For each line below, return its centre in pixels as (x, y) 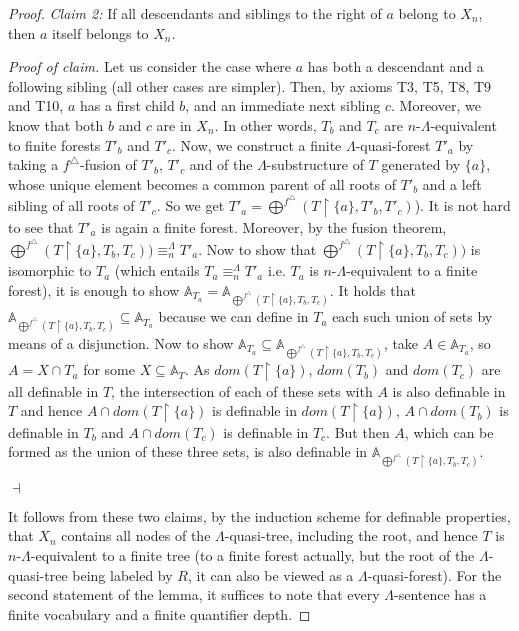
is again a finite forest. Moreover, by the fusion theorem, (274, 226)
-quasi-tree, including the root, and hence (351, 535)
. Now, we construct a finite (257, 144)
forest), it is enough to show (94, 289)
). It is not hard (462, 205)
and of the (221, 164)
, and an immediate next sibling (283, 105)
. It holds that (372, 289)
